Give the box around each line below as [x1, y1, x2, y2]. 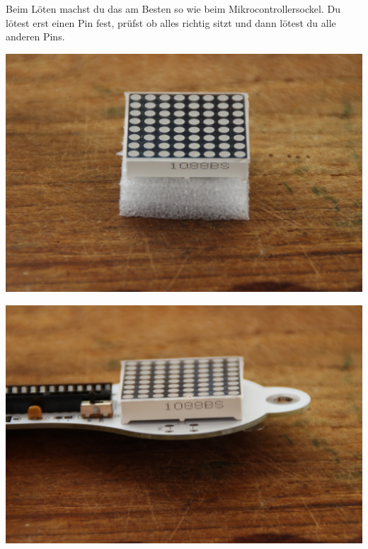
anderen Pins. [6, 29, 65, 44]
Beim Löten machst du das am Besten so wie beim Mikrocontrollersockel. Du [6, 1, 340, 16]
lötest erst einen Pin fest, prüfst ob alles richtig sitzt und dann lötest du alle [6, 15, 336, 30]
